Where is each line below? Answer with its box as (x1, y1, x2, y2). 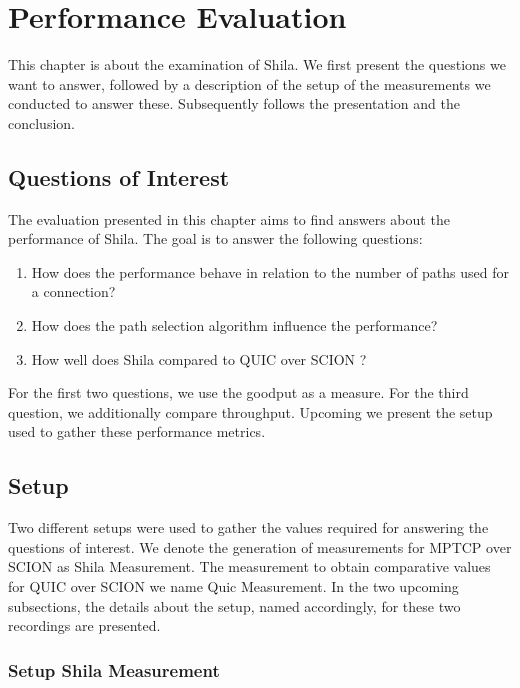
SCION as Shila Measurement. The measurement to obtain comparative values (8, 556, 491, 577)
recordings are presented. (8, 615, 161, 636)
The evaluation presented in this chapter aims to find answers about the (8, 208, 450, 229)
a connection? (31, 281, 116, 302)
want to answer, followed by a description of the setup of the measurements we (8, 73, 491, 94)
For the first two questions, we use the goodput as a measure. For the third (8, 382, 469, 403)
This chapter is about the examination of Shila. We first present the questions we (8, 54, 506, 75)
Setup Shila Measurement (8, 657, 220, 682)
